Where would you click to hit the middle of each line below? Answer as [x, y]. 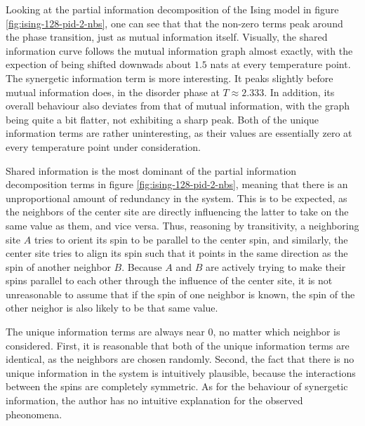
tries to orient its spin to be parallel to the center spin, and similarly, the [191, 239]
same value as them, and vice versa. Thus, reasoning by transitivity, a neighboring [182, 225]
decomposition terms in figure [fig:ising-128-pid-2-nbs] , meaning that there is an [177, 184]
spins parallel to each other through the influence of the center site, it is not [169, 280]
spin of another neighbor [58, 266]
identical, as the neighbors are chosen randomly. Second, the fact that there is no [180, 359]
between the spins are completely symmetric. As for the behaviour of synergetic [177, 386]
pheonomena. [34, 414]
